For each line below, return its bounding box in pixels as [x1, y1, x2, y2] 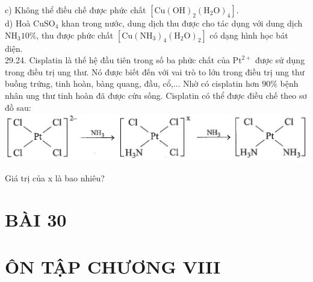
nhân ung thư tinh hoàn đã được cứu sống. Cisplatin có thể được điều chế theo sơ [5, 89, 307, 101]
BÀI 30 [5, 207, 67, 231]
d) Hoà [5, 17, 31, 29]
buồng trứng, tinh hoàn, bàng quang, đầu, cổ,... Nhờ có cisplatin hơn [5, 77, 259, 90]
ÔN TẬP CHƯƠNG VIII [5, 254, 221, 279]
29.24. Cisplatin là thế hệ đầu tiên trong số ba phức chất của [5, 54, 230, 66]
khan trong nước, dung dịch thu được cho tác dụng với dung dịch [61, 17, 303, 29]
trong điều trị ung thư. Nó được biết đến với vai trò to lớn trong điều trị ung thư [5, 65, 305, 78]
